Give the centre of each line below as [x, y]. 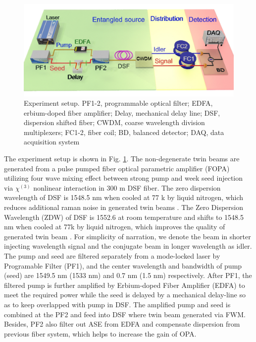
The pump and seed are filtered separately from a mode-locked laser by [112, 256]
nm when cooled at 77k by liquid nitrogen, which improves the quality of [115, 227]
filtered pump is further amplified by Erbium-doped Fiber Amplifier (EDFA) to [125, 285]
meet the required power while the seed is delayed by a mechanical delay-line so [125, 295]
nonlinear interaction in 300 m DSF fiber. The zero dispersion [127, 187]
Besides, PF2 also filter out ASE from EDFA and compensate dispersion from [122, 324]
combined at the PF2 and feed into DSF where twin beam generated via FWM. [125, 314]
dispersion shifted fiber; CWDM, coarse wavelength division [114, 122]
